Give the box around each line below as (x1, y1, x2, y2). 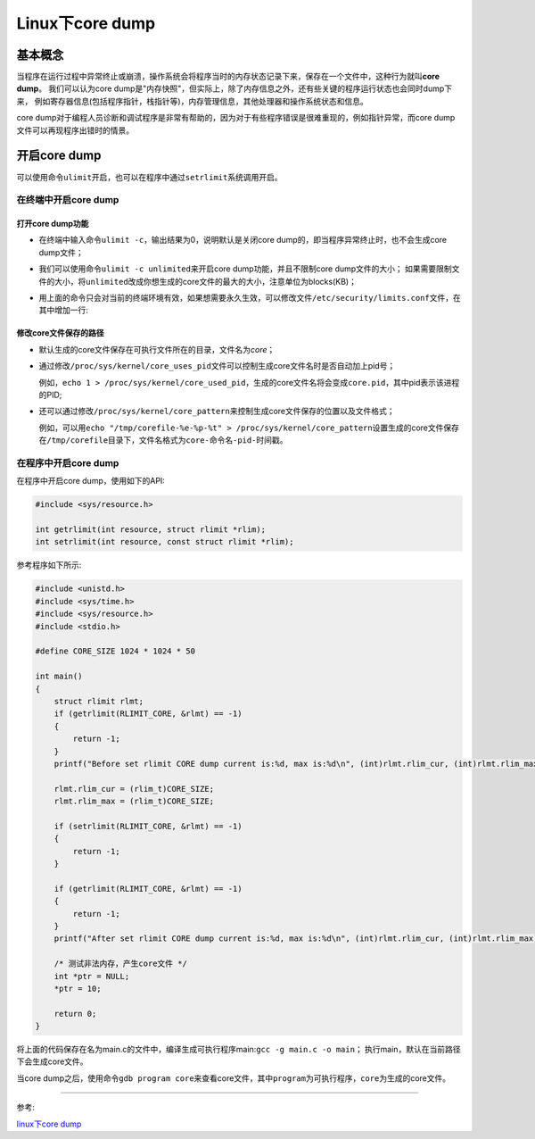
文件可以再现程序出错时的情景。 (16, 125, 134, 136)
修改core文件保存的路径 (16, 328, 104, 338)
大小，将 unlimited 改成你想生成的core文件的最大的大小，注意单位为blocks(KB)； (53, 276, 357, 287)
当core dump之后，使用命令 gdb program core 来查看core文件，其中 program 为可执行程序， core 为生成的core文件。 (16, 1072, 450, 1084)
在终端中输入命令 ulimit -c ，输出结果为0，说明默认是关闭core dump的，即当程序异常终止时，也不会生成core (38, 235, 448, 245)
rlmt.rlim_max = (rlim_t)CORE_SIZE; (53, 796, 214, 807)
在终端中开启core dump (16, 194, 119, 206)
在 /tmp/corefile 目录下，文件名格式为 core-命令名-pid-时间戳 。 (38, 435, 288, 445)
